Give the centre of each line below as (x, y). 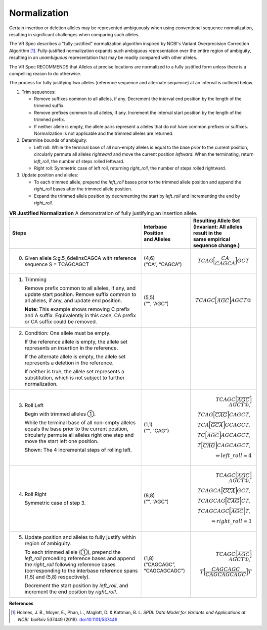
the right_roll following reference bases (70, 564)
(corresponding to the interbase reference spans (81, 571)
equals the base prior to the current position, (76, 429)
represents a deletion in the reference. (69, 363)
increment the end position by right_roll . (71, 591)
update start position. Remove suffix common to (80, 294)
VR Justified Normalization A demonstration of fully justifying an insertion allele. (103, 213)
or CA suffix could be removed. (61, 322)
